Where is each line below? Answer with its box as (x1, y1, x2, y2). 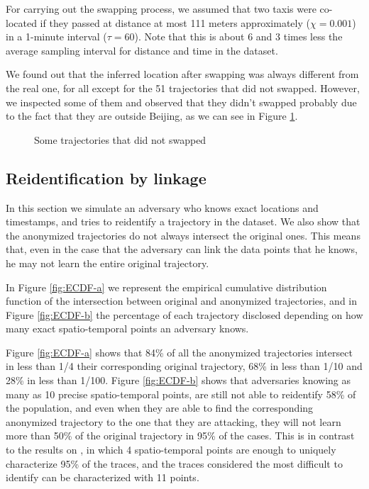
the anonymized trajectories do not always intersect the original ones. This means (6, 227, 360, 242)
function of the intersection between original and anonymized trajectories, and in (6, 293, 358, 308)
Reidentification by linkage (6, 167, 206, 189)
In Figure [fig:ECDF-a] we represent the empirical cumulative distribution (6, 279, 327, 294)
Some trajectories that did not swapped (34, 132, 206, 147)
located (6, 15, 37, 30)
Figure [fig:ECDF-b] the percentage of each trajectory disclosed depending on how (6, 307, 363, 322)
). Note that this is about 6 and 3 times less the (134, 29, 343, 44)
